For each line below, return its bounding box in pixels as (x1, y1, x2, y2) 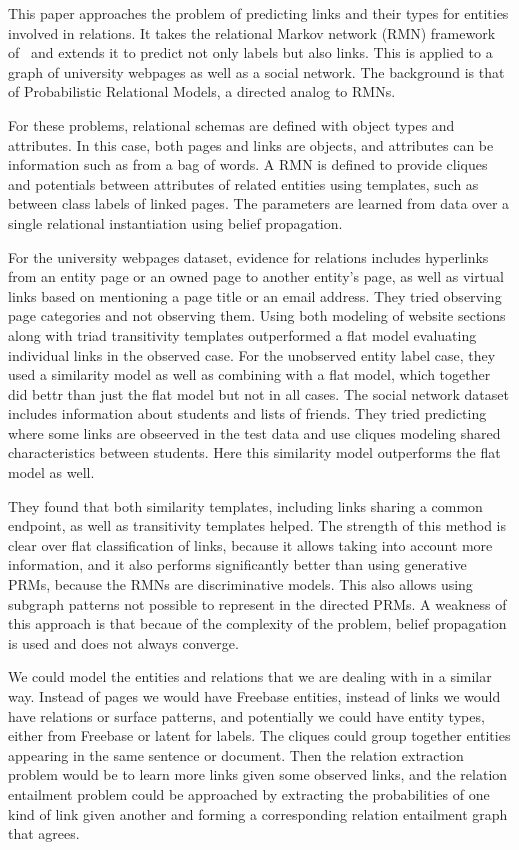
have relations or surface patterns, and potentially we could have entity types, (8, 705, 485, 726)
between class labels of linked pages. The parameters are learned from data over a (8, 193, 510, 214)
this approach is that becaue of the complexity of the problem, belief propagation (8, 613, 507, 634)
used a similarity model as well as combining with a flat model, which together (8, 364, 491, 385)
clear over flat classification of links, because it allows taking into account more (8, 534, 493, 555)
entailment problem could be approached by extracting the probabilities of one (8, 783, 490, 804)
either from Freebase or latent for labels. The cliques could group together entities (8, 725, 511, 746)
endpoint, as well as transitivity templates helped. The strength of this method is (8, 515, 507, 536)
